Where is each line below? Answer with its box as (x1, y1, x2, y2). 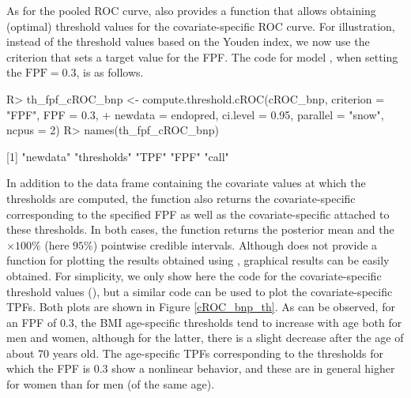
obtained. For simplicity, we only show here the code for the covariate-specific (6, 267, 382, 283)
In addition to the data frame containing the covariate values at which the (6, 175, 366, 191)
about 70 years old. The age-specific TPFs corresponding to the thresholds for (6, 344, 384, 361)
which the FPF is (6, 360, 91, 377)
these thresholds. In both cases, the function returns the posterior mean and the (6, 221, 394, 238)
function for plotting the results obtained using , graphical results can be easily (6, 252, 390, 268)
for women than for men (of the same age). (6, 376, 215, 392)
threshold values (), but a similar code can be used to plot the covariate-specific (6, 283, 393, 299)
